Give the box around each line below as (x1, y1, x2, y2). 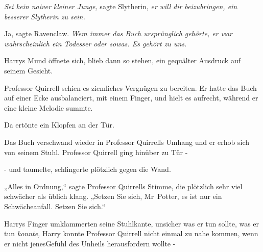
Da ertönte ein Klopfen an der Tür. (4, 119, 114, 130)
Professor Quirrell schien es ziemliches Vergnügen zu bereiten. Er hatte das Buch (4, 82, 257, 93)
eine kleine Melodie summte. (4, 102, 93, 113)
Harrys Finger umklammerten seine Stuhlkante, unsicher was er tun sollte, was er (4, 218, 259, 229)
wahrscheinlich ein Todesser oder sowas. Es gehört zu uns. (4, 38, 187, 48)
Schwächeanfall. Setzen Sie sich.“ (4, 200, 106, 211)
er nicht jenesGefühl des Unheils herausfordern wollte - (4, 238, 176, 248)
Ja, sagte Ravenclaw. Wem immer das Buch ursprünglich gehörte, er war (4, 28, 233, 39)
